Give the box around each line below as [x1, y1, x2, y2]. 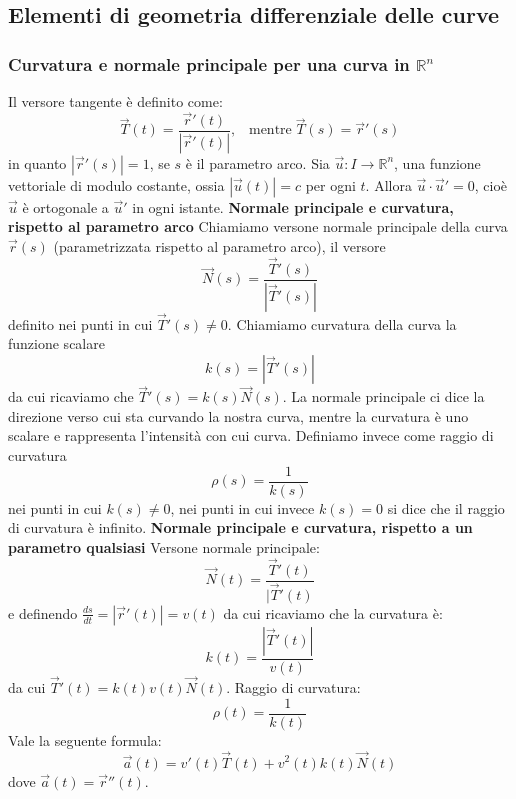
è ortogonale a [22, 196, 109, 217]
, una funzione [394, 152, 481, 173]
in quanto [8, 152, 67, 173]
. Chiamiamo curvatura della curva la [227, 313, 457, 334]
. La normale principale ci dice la [282, 386, 485, 407]
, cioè [474, 174, 507, 195]
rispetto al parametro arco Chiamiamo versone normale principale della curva [8, 216, 508, 237]
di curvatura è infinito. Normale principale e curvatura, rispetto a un [8, 517, 473, 538]
